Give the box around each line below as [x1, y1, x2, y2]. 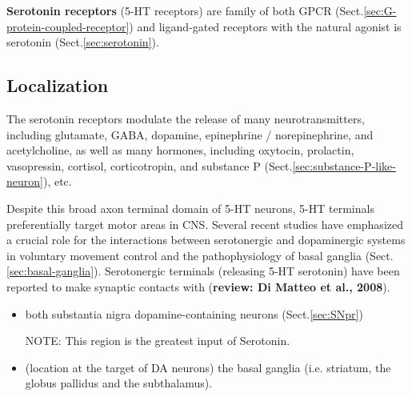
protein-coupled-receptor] [6, 18, 130, 34]
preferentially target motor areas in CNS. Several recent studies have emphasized [6, 215, 403, 232]
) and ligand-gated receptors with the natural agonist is [129, 18, 402, 34]
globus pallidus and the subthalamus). [25, 375, 213, 391]
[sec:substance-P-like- [292, 157, 396, 174]
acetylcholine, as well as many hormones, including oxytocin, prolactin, [6, 142, 354, 158]
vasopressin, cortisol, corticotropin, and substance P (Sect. [6, 157, 293, 174]
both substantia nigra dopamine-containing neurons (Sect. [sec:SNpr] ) [25, 305, 363, 322]
